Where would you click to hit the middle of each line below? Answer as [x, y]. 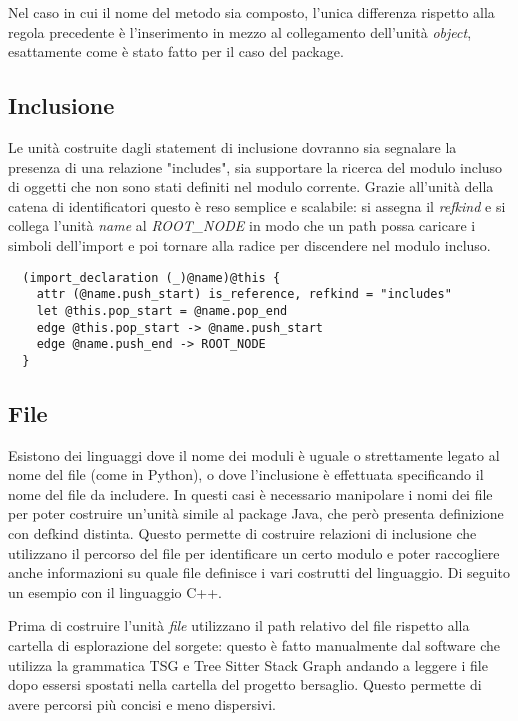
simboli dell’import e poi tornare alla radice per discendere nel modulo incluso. [249, 244]
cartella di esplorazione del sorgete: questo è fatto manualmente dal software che [254, 645]
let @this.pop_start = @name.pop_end [162, 310]
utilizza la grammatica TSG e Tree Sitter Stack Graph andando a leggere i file [248, 664]
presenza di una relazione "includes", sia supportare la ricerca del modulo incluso [255, 166]
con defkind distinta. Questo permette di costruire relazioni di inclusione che [242, 533]
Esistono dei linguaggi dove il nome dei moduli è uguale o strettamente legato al [254, 454]
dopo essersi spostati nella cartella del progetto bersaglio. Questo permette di [245, 684]
